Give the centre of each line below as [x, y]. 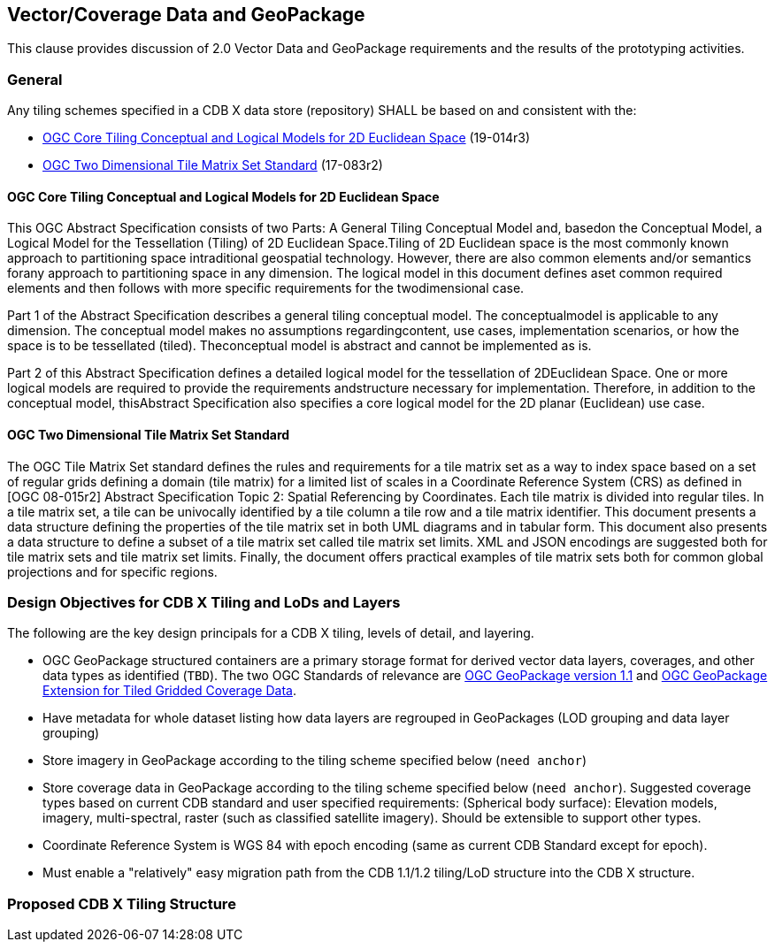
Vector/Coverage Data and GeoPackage [186, 15]
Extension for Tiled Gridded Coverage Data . [169, 691]
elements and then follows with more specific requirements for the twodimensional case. [266, 288]
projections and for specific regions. [112, 571]
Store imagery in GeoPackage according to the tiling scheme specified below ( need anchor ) [315, 761]
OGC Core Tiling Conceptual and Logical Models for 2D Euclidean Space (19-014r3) [287, 138]
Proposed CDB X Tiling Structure [122, 903]
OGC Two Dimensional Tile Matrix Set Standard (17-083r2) [213, 165]
